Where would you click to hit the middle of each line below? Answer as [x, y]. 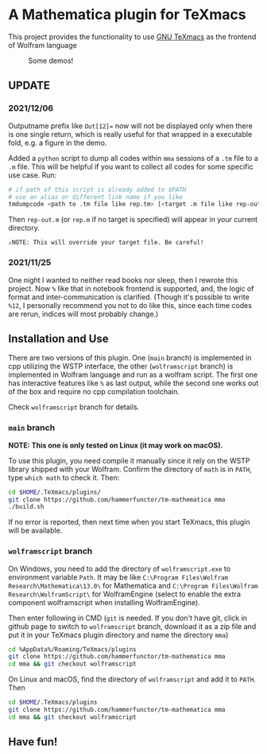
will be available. [35, 530]
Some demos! [51, 61]
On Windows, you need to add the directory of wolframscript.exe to [120, 568]
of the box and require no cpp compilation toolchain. [94, 392]
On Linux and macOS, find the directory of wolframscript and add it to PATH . [132, 679]
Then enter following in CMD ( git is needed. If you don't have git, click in [128, 618]
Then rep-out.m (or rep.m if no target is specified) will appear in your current [133, 220]
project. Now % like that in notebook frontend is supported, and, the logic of [131, 288]
